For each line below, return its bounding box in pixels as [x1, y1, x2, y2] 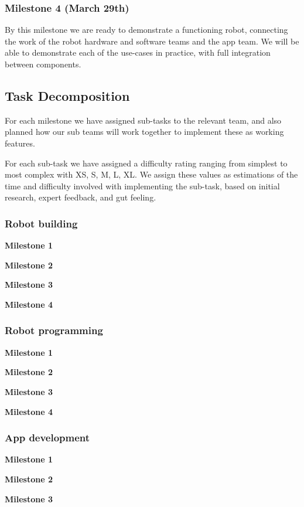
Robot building [5, 216, 78, 230]
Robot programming [5, 323, 103, 338]
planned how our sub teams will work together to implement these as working [5, 125, 284, 138]
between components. [5, 58, 81, 70]
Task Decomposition [5, 86, 130, 104]
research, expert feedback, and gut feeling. [5, 191, 156, 203]
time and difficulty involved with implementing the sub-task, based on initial [5, 179, 280, 192]
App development [5, 430, 90, 445]
